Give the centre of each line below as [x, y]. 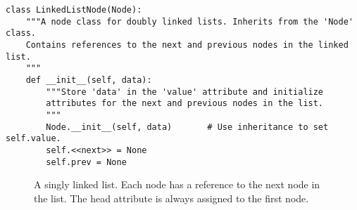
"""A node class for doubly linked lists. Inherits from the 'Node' [189, 21]
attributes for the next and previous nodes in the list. [185, 104]
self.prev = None [86, 162]
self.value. [33, 139]
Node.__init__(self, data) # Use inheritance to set [187, 127]
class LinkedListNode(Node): [74, 10]
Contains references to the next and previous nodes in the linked [187, 45]
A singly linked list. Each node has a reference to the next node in [177, 184]
